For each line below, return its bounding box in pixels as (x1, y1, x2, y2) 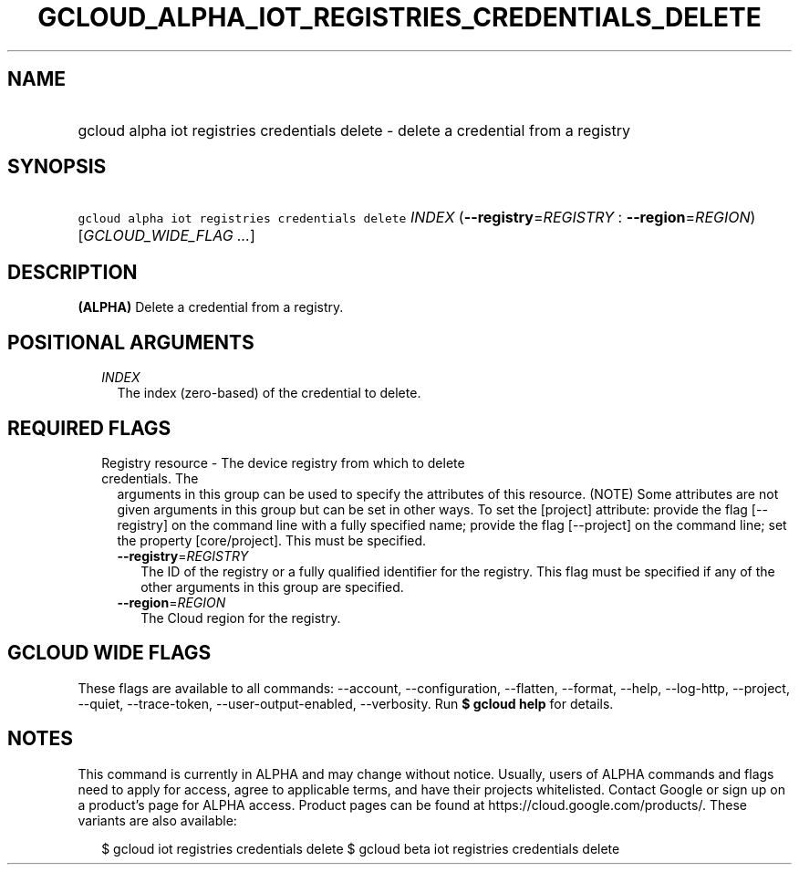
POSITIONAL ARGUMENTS (7, 330, 254, 354)
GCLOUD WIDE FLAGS (7, 641, 212, 665)
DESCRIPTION (7, 260, 138, 284)
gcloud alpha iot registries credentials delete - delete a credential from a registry (78, 120, 630, 140)
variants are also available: (78, 812, 237, 828)
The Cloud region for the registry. (140, 609, 341, 626)
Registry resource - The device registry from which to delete (101, 454, 465, 471)
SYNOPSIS (7, 155, 107, 179)
